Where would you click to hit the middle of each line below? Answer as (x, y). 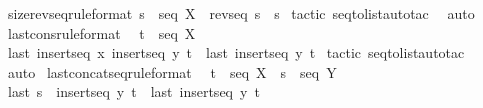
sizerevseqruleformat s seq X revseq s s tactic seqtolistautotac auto (241, 13)
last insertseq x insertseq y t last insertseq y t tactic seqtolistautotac (236, 52)
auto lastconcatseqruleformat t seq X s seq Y (172, 71)
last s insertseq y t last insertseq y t (133, 91)
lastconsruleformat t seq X (101, 32)
